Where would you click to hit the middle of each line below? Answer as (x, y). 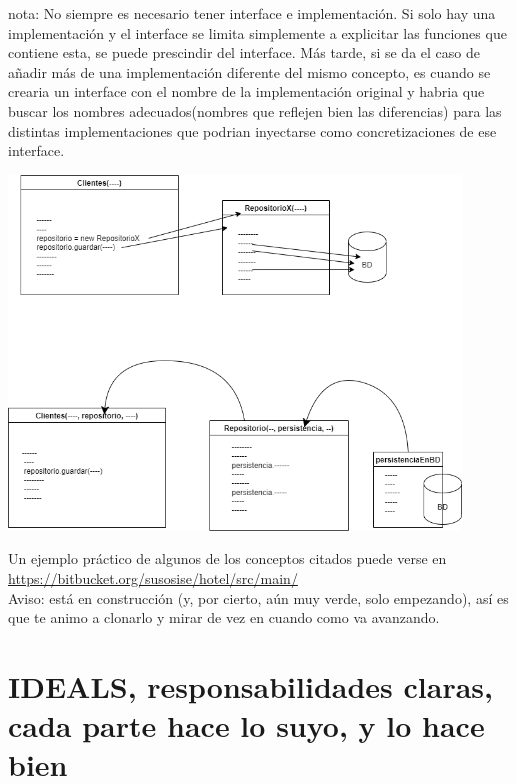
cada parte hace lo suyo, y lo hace (246, 725)
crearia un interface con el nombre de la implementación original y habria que (246, 91)
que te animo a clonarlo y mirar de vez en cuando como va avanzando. (224, 617)
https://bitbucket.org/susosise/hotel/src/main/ (153, 578)
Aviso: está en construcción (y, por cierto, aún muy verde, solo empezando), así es (258, 597)
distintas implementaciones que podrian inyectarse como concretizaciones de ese (252, 130)
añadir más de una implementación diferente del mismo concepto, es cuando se (249, 71)
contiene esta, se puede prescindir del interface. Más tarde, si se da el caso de (244, 52)
